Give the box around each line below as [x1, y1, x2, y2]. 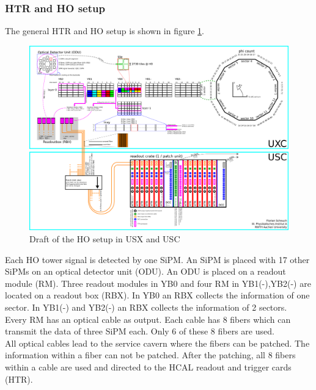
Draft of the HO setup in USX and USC [29, 233, 180, 245]
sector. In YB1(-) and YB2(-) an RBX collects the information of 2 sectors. [5, 301, 287, 314]
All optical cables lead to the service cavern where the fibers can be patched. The [5, 336, 310, 349]
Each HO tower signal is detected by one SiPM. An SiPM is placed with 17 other [5, 253, 310, 265]
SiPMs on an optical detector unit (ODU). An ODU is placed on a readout [5, 265, 286, 278]
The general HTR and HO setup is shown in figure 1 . [5, 24, 205, 37]
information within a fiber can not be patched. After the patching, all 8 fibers [5, 348, 296, 361]
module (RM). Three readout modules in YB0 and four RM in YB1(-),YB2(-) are [5, 276, 311, 289]
